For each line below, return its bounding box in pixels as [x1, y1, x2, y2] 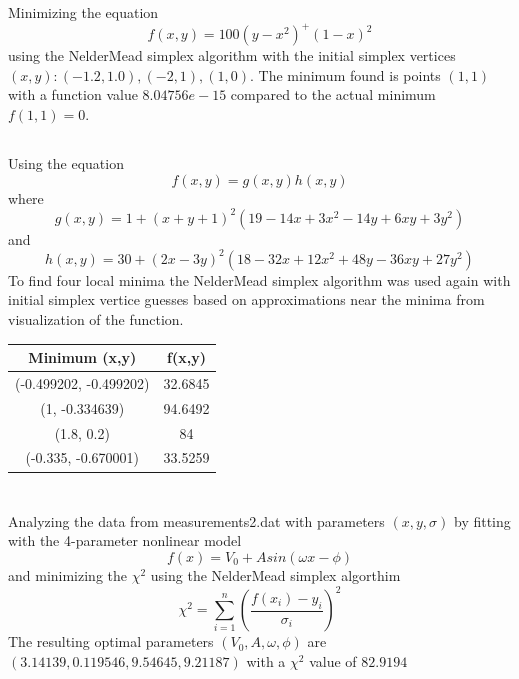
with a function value [8, 84, 138, 105]
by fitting [453, 510, 511, 531]
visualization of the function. [8, 309, 184, 330]
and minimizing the [8, 564, 128, 585]
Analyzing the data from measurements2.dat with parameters [8, 510, 385, 531]
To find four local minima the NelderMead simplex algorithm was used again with [8, 269, 511, 290]
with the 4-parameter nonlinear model [8, 530, 242, 551]
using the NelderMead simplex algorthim [150, 564, 401, 585]
